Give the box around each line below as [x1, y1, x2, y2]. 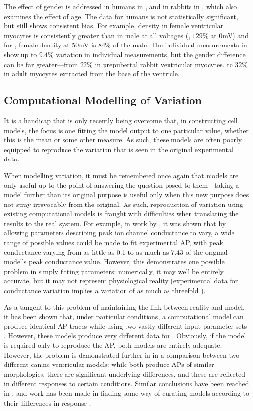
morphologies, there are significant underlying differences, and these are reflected [4, 368, 246, 379]
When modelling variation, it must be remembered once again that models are [4, 170, 239, 180]
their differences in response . [4, 397, 91, 408]
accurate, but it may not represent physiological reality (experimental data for [4, 275, 238, 286]
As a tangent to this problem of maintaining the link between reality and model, [4, 301, 245, 312]
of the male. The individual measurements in [113, 40, 247, 50]
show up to [4, 49, 37, 59]
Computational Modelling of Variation [4, 92, 202, 108]
